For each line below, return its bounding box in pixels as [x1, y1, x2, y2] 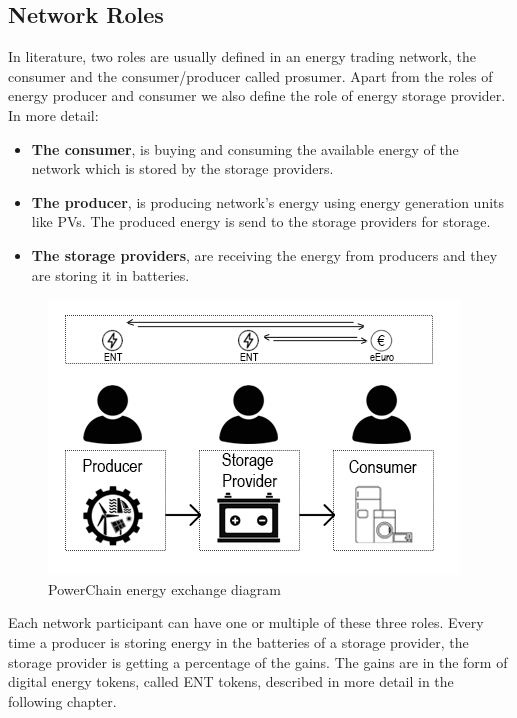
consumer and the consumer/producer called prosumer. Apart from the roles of [8, 65, 493, 86]
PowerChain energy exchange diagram [48, 578, 281, 599]
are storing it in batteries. [31, 264, 190, 285]
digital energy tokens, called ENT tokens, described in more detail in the [8, 671, 454, 692]
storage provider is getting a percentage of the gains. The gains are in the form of [8, 651, 508, 672]
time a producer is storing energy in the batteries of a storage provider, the [8, 631, 469, 652]
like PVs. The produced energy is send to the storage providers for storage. [31, 211, 491, 232]
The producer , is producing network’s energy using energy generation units [31, 191, 505, 212]
